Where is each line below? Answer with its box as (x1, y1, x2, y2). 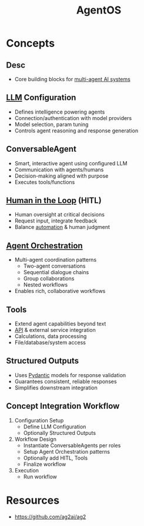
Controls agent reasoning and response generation (14, 127, 139, 134)
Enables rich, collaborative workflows (14, 288, 106, 295)
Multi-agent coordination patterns (14, 257, 97, 264)
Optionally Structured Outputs (23, 429, 96, 436)
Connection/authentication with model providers (14, 114, 132, 121)
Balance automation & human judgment (14, 224, 110, 231)
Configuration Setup (14, 417, 64, 424)
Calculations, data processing (14, 333, 87, 340)
